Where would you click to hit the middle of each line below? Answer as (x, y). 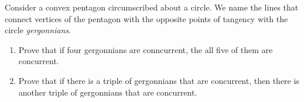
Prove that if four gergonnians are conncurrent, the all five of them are (146, 49)
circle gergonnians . (38, 30)
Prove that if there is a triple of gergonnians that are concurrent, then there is (159, 80)
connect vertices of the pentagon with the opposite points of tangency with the (146, 18)
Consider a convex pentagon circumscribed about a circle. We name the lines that (152, 7)
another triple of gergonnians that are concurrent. (108, 92)
